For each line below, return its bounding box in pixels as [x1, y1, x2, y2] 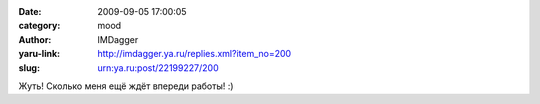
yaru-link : [18, 48, 60, 60]
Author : [18, 33, 52, 45]
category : [18, 20, 61, 32]
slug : [18, 61, 40, 74]
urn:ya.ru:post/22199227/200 [97, 61, 219, 74]
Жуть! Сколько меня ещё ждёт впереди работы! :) [18, 80, 234, 92]
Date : [18, 6, 42, 17]
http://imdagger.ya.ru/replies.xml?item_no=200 [97, 48, 292, 60]
